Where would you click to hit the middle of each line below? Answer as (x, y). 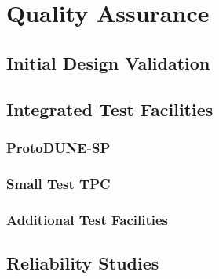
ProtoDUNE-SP (58, 147)
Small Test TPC (58, 183)
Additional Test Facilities (87, 219)
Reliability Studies (83, 262)
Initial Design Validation (108, 62)
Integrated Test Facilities (110, 109)
